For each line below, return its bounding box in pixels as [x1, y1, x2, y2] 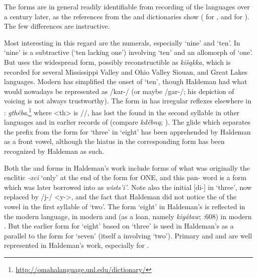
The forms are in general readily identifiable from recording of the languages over [4, 1, 250, 11]
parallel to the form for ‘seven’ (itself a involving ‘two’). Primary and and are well [4, 230, 252, 240]
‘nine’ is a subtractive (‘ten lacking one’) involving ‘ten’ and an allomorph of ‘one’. [4, 47, 253, 57]
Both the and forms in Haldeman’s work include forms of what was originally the [4, 162, 250, 173]
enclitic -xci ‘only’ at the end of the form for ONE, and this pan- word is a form [4, 172, 247, 183]
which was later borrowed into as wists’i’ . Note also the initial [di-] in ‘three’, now [4, 182, 252, 192]
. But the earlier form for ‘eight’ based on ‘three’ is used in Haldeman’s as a [4, 221, 234, 231]
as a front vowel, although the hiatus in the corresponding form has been [4, 136, 225, 146]
